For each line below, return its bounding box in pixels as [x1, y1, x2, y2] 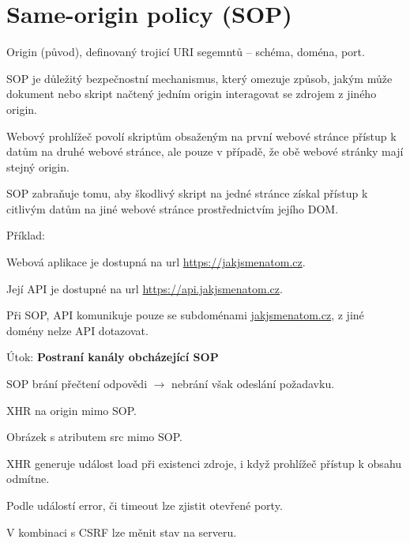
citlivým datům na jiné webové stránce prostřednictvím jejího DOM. [6, 200, 339, 217]
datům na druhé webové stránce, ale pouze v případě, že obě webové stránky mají [6, 143, 404, 160]
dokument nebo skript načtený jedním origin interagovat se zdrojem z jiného [6, 85, 377, 102]
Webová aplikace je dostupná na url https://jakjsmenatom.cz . [6, 254, 306, 270]
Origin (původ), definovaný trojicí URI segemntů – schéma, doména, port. [6, 43, 365, 60]
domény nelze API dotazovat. [6, 322, 149, 338]
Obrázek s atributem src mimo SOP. [6, 428, 182, 445]
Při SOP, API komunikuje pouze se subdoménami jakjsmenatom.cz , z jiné [6, 307, 364, 323]
